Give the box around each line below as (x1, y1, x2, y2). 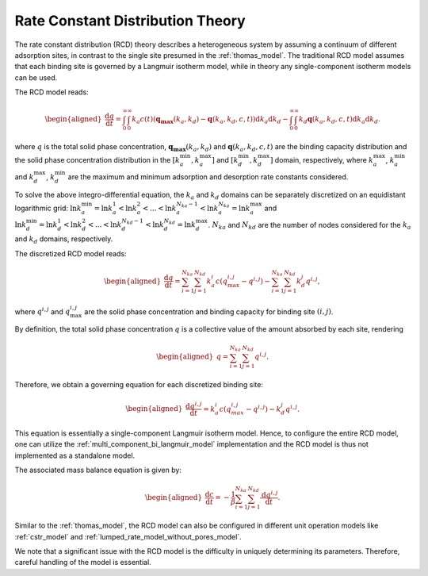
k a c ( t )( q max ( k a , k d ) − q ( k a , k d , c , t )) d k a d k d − (132, 115, 289, 126)
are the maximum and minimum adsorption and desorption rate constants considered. (67, 171, 349, 182)
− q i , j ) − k (246, 403, 281, 413)
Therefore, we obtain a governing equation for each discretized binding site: (14, 380, 263, 390)
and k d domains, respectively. (14, 234, 113, 245)
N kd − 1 (121, 217, 144, 225)
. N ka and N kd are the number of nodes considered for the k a (208, 220, 411, 232)
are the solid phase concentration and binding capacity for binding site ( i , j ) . (84, 306, 334, 317)
